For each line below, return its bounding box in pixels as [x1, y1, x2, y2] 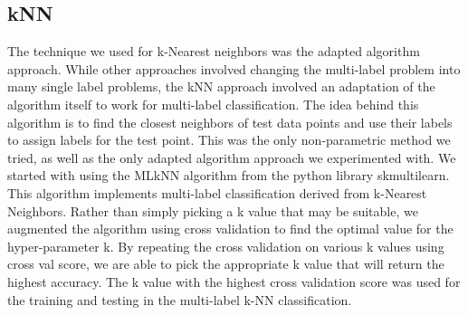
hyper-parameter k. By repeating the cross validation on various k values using [7, 236, 444, 255]
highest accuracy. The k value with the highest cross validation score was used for [7, 272, 461, 291]
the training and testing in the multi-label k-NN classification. [7, 290, 352, 309]
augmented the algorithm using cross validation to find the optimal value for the [7, 219, 454, 238]
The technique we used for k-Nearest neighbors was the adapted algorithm [7, 42, 420, 61]
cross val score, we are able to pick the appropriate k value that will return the [7, 254, 444, 273]
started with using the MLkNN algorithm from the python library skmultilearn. [7, 166, 450, 185]
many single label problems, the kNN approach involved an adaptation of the [7, 77, 435, 96]
